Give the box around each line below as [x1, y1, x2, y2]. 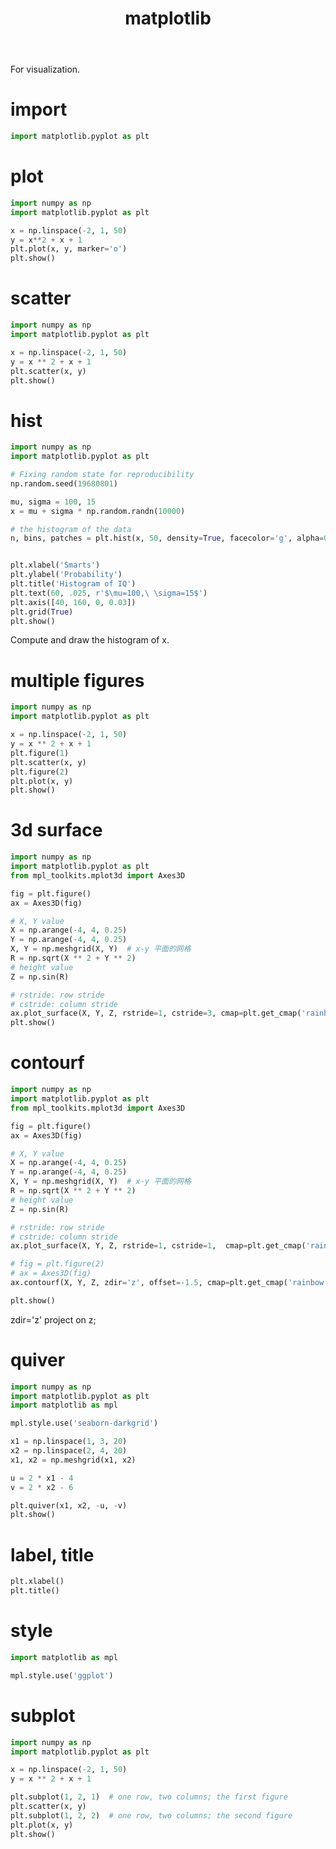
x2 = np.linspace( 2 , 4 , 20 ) [10, 1446, 128, 1456]
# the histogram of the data [10, 524, 132, 534]
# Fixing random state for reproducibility [10, 470, 195, 480]
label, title [10, 1543, 95, 1566]
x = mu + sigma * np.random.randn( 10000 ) [10, 506, 186, 516]
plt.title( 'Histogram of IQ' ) [10, 579, 137, 589]
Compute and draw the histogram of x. [10, 634, 170, 646]
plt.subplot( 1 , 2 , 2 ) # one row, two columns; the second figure [10, 1810, 293, 1821]
